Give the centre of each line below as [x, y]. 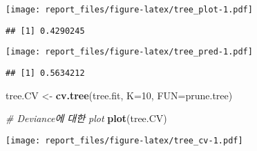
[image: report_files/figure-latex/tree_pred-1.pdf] [129, 52]
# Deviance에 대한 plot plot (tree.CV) [86, 118]
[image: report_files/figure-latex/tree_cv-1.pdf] [124, 140]
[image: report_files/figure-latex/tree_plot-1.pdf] [129, 10]
